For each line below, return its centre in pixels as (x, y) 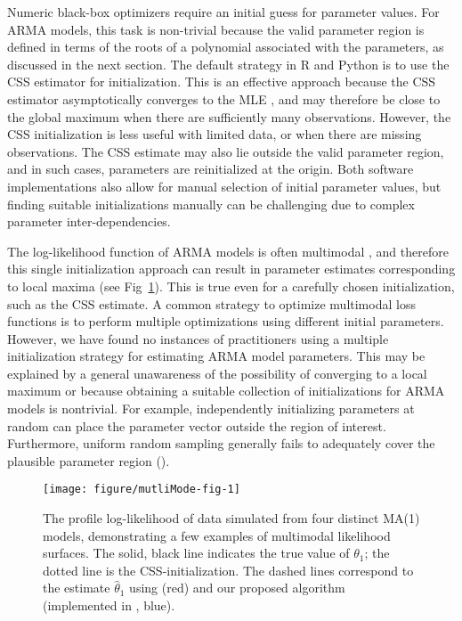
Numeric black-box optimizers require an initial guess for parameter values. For (223, 12)
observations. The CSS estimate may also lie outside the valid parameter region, (226, 151)
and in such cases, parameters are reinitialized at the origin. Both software (211, 169)
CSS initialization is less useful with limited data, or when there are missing (215, 134)
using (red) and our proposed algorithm (237, 588)
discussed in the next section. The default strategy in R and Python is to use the (228, 64)
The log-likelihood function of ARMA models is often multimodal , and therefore (228, 251)
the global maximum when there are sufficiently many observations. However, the (229, 116)
